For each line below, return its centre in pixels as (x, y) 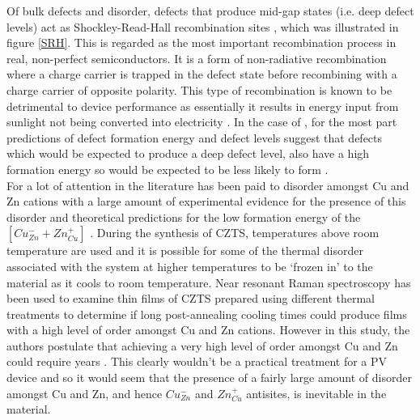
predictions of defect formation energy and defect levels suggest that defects (195, 137)
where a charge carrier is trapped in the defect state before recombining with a (202, 74)
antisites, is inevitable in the (316, 393)
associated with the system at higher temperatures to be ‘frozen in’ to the (190, 266)
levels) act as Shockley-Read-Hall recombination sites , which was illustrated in (203, 26)
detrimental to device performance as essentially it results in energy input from (203, 106)
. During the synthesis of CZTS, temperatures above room (235, 233)
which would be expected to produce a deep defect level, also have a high (188, 153)
